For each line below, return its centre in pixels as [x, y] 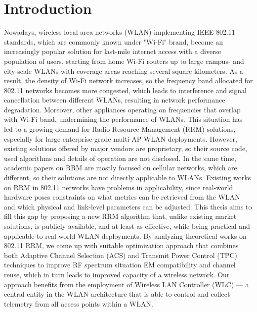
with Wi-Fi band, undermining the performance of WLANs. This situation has [123, 119]
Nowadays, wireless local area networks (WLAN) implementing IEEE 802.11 [120, 32]
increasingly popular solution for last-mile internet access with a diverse [113, 51]
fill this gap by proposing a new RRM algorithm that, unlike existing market [120, 216]
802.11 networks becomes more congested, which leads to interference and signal [125, 90]
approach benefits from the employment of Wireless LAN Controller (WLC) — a [127, 284]
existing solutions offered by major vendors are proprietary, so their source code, [126, 148]
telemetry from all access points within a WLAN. [79, 303]
